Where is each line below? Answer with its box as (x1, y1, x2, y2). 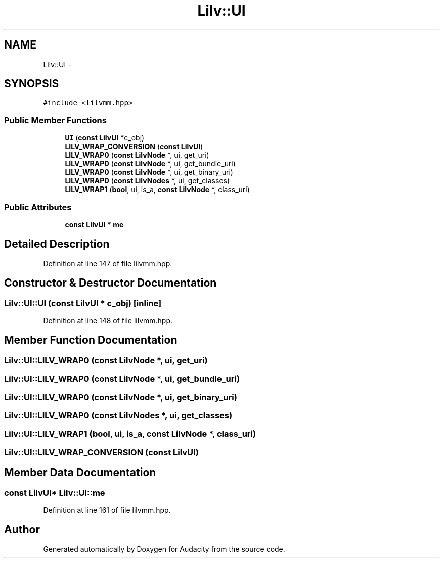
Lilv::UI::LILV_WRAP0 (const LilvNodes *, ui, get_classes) (4, 410, 233, 420)
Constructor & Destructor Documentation (4, 276, 217, 290)
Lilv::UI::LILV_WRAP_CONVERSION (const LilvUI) (4, 447, 199, 457)
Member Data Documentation (4, 466, 156, 479)
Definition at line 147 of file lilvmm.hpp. (43, 259, 172, 268)
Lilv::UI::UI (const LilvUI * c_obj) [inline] (4, 298, 162, 308)
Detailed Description (4, 238, 110, 251)
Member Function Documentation (4, 334, 178, 347)
